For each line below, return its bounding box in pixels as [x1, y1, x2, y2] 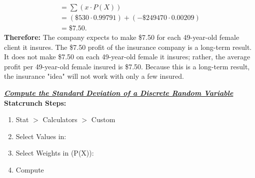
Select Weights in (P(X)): [15, 148, 94, 158]
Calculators [42, 114, 77, 125]
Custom [91, 114, 115, 125]
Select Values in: [15, 131, 66, 141]
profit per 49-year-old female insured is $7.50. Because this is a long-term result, [4, 61, 250, 71]
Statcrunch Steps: [4, 97, 66, 108]
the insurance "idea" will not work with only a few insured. [4, 71, 184, 81]
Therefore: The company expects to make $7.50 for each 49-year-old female [4, 32, 239, 42]
